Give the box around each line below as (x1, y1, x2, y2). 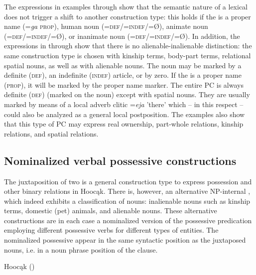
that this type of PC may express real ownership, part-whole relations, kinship (4, 119, 244, 129)
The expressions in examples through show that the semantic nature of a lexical (4, 1, 248, 11)
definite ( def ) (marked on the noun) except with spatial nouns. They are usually (4, 89, 250, 100)
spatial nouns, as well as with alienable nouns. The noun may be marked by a (4, 60, 242, 70)
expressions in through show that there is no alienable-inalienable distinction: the (4, 40, 252, 51)
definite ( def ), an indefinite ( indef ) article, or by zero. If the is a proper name (4, 70, 242, 80)
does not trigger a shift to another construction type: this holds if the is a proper (4, 11, 251, 21)
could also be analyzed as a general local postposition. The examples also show (4, 109, 245, 119)
